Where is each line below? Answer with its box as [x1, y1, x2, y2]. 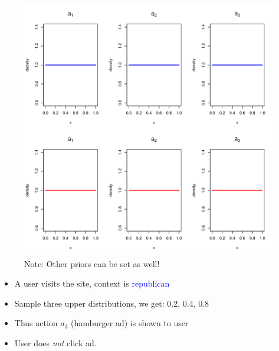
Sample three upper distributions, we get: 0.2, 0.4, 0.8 [14, 297, 209, 309]
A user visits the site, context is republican [14, 277, 170, 290]
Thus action [14, 317, 58, 329]
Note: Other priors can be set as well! [24, 257, 160, 269]
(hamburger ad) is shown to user [71, 317, 189, 329]
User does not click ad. [14, 336, 97, 349]
